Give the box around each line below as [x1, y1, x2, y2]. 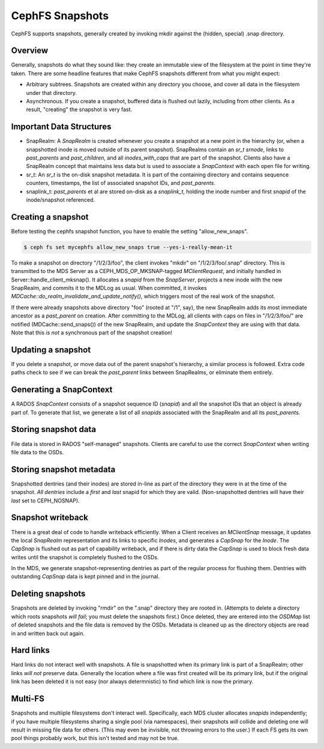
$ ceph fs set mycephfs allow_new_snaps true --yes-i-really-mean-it [23, 244, 233, 250]
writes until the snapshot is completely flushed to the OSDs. [11, 553, 159, 561]
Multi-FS [11, 694, 44, 704]
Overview [11, 46, 49, 56]
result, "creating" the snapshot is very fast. [26, 106, 133, 113]
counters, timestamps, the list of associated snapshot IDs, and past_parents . [26, 179, 216, 187]
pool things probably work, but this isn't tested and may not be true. [11, 735, 179, 742]
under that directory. [26, 89, 77, 96]
